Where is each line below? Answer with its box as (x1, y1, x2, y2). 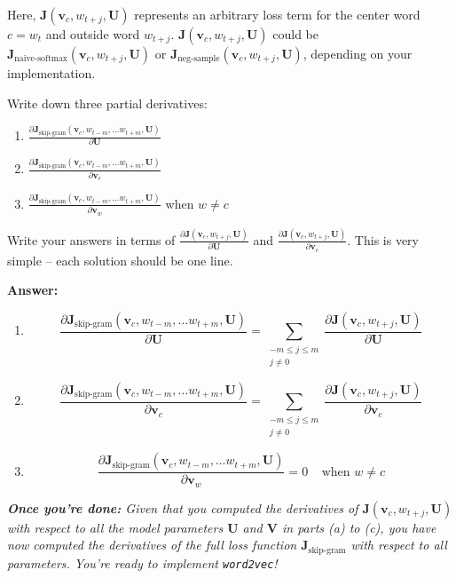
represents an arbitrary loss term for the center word (134, 5, 421, 23)
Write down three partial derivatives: (7, 93, 208, 112)
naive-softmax (14, 54, 67, 64)
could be (272, 25, 319, 43)
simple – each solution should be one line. (7, 250, 233, 269)
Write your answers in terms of (7, 230, 176, 249)
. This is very (347, 230, 419, 249)
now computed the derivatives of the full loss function (7, 535, 297, 554)
